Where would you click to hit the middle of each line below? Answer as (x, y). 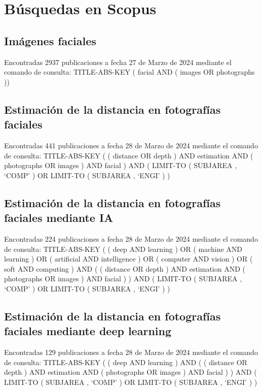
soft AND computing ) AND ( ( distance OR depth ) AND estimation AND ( (125, 268)
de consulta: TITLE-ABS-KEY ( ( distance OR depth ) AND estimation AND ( (129, 155)
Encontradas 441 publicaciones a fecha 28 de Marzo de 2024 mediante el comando (131, 145)
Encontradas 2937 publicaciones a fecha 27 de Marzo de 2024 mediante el (118, 62)
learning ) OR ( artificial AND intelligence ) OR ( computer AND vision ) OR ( (128, 259)
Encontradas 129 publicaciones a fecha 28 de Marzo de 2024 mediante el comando (131, 352)
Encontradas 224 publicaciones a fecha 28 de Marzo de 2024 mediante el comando (131, 238)
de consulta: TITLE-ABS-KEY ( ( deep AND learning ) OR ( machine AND (123, 249)
